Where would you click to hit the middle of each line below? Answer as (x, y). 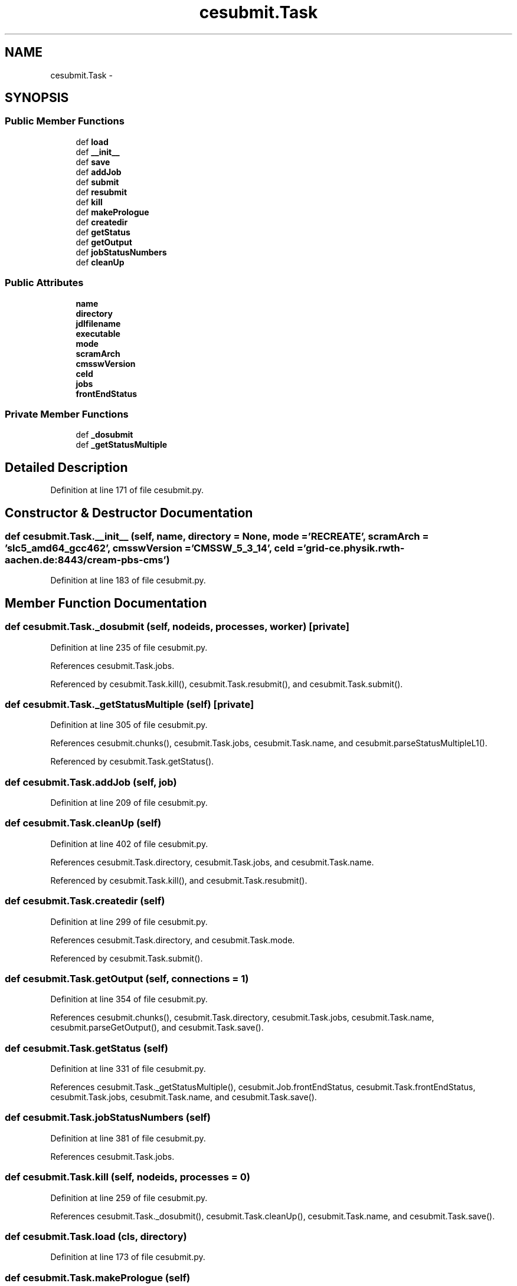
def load (92, 142)
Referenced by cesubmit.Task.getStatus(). (132, 762)
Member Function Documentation (106, 603)
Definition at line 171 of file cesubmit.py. (127, 490)
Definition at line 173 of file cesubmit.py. (128, 1257)
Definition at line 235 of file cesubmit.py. (129, 647)
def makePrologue (112, 212)
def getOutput (104, 242)
